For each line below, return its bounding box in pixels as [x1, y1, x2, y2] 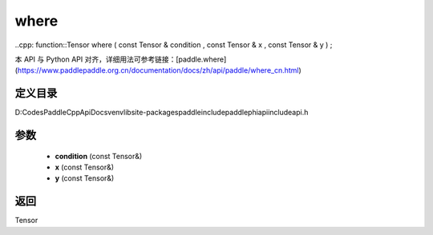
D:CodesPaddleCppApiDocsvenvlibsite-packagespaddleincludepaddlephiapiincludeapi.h [14, 108, 309, 117]
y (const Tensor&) [55, 173, 115, 183]
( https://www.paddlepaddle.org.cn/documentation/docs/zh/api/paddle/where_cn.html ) [14, 66, 302, 75]
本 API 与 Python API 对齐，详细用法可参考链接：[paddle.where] [14, 54, 227, 64]
